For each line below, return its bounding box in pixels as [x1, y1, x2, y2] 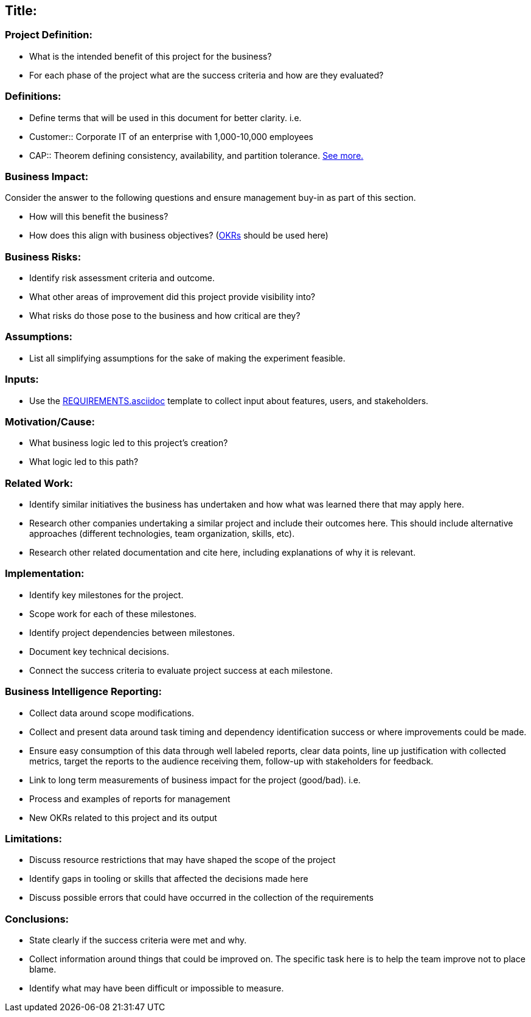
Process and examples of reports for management [29, 793, 231, 804]
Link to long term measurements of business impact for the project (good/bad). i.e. [29, 774, 361, 785]
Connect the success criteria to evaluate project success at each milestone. [29, 665, 333, 676]
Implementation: [5, 567, 85, 580]
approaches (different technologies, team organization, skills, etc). [29, 528, 295, 539]
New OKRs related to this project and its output [29, 812, 217, 823]
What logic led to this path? [29, 456, 139, 467]
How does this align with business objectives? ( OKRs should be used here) [29, 230, 328, 241]
